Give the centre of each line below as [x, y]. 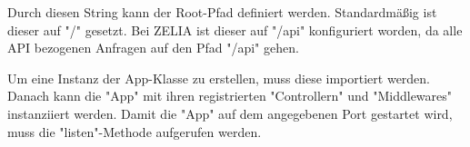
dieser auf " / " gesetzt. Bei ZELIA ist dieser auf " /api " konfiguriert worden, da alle [235, 29]
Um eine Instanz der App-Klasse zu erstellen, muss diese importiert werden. [219, 78]
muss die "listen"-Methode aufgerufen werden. [135, 131]
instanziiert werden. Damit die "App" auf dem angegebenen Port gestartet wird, [230, 113]
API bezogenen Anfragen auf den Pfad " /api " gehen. [153, 48]
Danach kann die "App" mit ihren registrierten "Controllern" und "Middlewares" [230, 96]
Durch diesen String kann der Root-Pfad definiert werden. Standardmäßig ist [222, 12]
